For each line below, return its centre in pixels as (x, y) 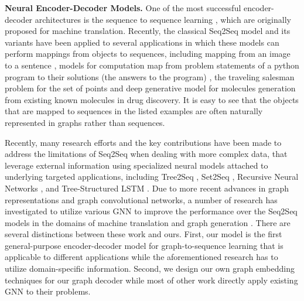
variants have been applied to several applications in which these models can (142, 42)
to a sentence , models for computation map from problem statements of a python (152, 65)
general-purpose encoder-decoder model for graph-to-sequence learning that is (144, 245)
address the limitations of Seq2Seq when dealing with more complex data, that (146, 154)
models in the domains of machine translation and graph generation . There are (148, 222)
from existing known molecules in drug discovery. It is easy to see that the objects (152, 99)
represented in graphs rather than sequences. (85, 122)
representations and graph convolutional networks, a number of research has (141, 199)
